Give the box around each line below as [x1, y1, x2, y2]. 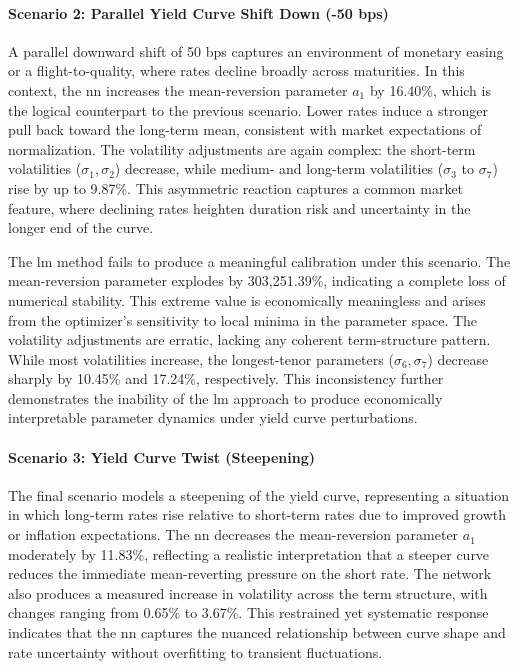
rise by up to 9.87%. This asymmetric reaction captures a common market [8, 177, 464, 198]
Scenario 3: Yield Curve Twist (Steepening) [8, 446, 316, 467]
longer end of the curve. [8, 217, 154, 238]
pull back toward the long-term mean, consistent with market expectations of [8, 119, 482, 140]
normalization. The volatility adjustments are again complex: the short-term [8, 138, 476, 159]
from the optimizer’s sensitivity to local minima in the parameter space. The [8, 309, 478, 330]
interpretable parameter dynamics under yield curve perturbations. [8, 407, 418, 428]
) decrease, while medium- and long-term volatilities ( [114, 158, 444, 179]
